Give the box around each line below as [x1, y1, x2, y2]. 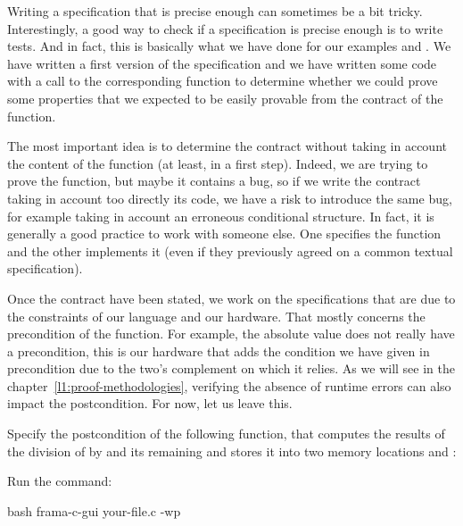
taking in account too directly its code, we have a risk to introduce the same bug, [7, 188, 452, 207]
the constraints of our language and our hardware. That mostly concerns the [7, 306, 426, 325]
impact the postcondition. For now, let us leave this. [7, 394, 293, 413]
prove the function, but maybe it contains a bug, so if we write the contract [7, 171, 421, 190]
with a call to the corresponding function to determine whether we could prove [7, 71, 438, 90]
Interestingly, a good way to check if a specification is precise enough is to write [7, 19, 443, 38]
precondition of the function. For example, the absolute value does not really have [7, 324, 455, 343]
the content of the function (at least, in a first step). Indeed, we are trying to [7, 154, 428, 172]
